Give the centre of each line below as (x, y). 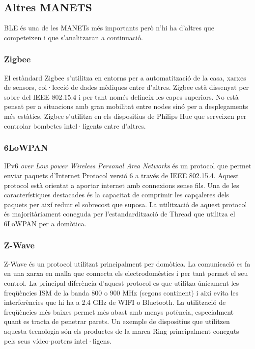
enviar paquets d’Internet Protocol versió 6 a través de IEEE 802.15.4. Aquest (121, 175)
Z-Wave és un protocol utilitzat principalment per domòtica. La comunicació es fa (127, 263)
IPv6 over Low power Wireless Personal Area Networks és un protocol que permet (128, 166)
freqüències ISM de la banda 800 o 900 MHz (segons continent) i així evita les (121, 292)
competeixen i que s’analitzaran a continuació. (73, 37)
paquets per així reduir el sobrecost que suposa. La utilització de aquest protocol (126, 204)
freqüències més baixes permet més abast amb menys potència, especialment (119, 311)
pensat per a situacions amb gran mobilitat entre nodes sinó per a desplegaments (126, 106)
